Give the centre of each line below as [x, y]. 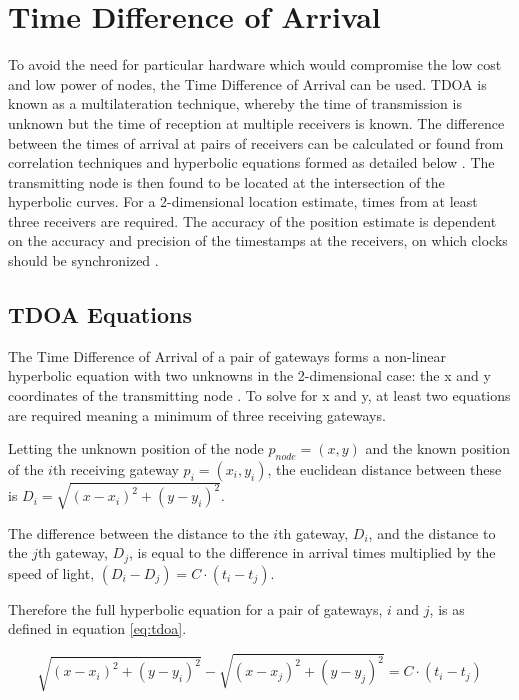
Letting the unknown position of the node [136, 448]
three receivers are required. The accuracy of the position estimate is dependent [252, 220]
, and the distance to [432, 532]
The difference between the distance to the [138, 532]
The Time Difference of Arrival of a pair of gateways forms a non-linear [227, 355]
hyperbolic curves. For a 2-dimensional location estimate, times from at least [243, 201]
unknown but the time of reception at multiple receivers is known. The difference [256, 122]
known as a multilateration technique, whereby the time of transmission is [235, 103]
